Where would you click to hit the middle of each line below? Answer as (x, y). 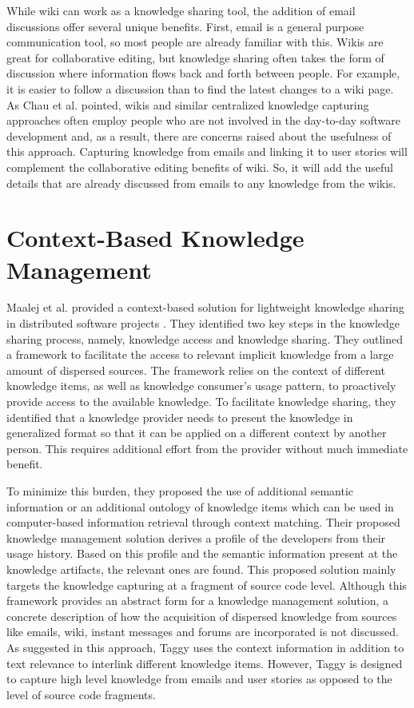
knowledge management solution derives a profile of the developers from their (196, 537)
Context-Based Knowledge (155, 238)
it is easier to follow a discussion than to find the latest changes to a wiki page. (200, 88)
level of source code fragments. (81, 694)
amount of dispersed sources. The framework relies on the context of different (196, 370)
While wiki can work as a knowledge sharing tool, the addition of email (181, 10)
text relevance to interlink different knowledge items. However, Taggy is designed (205, 663)
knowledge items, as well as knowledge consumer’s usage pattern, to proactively (201, 386)
